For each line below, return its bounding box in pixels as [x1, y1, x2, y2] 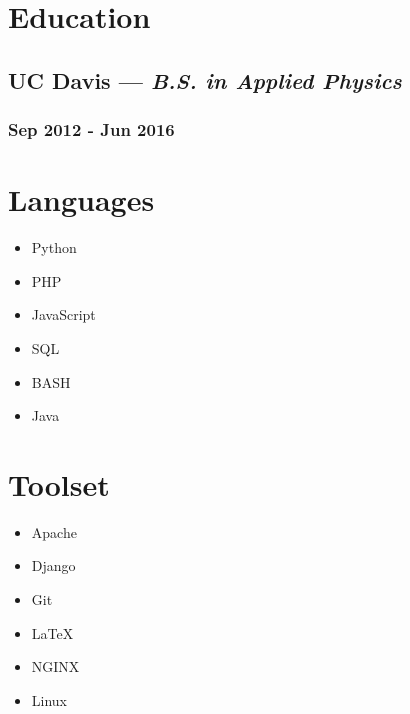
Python [31, 237, 77, 258]
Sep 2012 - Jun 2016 [8, 117, 175, 142]
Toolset [8, 463, 110, 504]
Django [31, 555, 76, 576]
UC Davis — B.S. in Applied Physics [8, 64, 402, 95]
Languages [8, 179, 155, 220]
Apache [31, 521, 77, 542]
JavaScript [31, 304, 96, 325]
